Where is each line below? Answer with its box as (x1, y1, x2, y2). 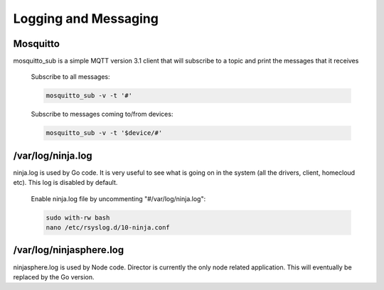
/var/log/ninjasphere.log (13, 244, 124, 256)
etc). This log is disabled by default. (13, 178, 118, 187)
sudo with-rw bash (46, 213, 110, 222)
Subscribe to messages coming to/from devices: (31, 110, 174, 119)
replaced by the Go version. (13, 272, 95, 281)
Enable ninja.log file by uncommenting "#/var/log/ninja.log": (31, 194, 206, 203)
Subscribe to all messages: (31, 72, 110, 81)
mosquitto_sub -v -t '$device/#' (46, 129, 163, 137)
